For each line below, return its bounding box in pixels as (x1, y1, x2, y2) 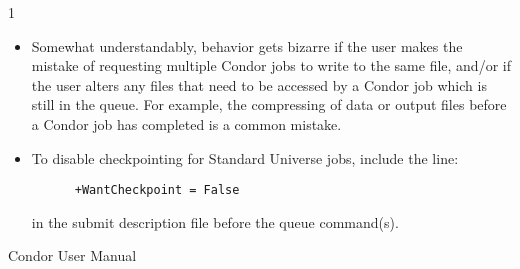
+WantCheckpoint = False (74, 183, 240, 198)
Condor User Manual (8, 245, 137, 266)
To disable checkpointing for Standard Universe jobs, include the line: (31, 147, 459, 168)
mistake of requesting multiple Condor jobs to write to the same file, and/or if (31, 55, 511, 76)
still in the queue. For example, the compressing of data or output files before (31, 94, 507, 115)
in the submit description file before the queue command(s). (31, 211, 399, 232)
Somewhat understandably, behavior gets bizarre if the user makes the (31, 35, 463, 56)
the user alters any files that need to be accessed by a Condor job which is (31, 74, 487, 95)
